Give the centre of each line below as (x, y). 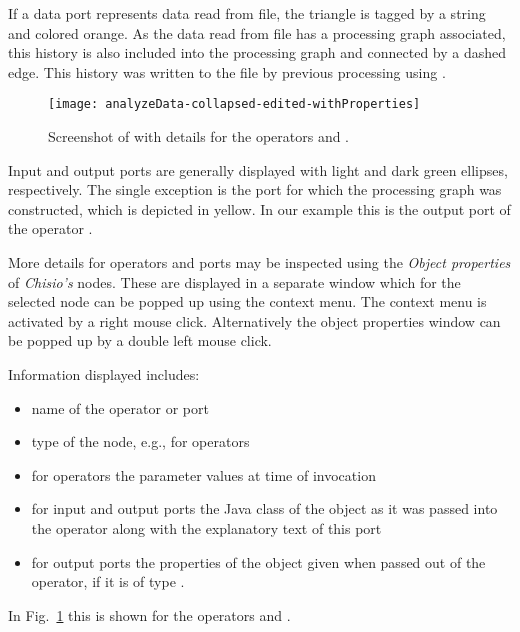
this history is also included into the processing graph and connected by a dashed (257, 52)
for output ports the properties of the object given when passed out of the (258, 561)
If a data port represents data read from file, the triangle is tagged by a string (247, 13)
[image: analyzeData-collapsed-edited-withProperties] (234, 104)
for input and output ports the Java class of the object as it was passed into (264, 508)
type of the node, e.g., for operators (140, 441)
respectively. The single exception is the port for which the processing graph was (255, 189)
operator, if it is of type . (108, 581)
